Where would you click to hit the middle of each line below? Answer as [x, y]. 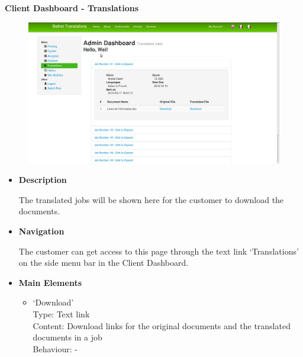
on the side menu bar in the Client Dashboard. [104, 263]
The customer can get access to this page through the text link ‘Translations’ [159, 251]
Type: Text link [61, 314]
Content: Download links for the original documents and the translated [162, 325]
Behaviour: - [55, 348]
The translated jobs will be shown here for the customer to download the [151, 199]
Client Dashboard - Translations [72, 8]
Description [43, 180]
